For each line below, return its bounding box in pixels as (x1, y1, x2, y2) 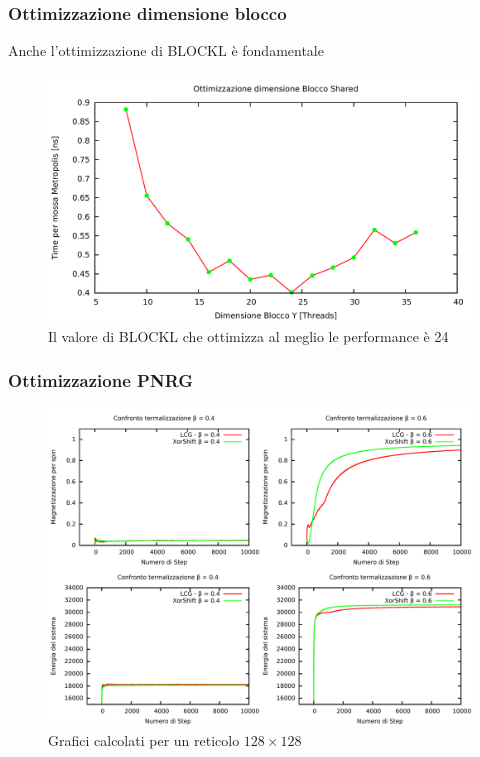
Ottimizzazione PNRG (8, 368, 194, 393)
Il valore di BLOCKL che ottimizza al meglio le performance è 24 (48, 325, 449, 346)
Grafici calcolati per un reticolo (48, 730, 240, 750)
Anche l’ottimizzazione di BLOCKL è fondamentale (8, 40, 324, 61)
